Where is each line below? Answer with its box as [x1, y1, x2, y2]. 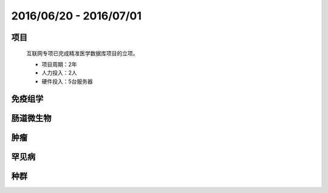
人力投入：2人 [41, 69, 77, 76]
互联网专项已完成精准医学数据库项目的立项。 [26, 49, 138, 57]
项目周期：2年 [41, 61, 77, 68]
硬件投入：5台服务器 [41, 78, 94, 85]
